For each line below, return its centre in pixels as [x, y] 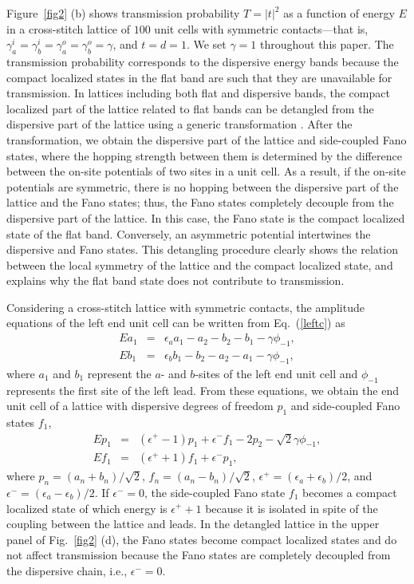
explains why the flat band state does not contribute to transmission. [175, 280]
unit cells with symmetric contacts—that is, [261, 28]
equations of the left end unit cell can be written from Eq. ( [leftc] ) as [176, 323]
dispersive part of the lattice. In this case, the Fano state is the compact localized [206, 217]
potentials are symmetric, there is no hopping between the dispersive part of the [203, 186]
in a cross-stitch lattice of [69, 28]
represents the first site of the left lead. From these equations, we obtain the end [203, 390]
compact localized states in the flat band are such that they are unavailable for [199, 77]
